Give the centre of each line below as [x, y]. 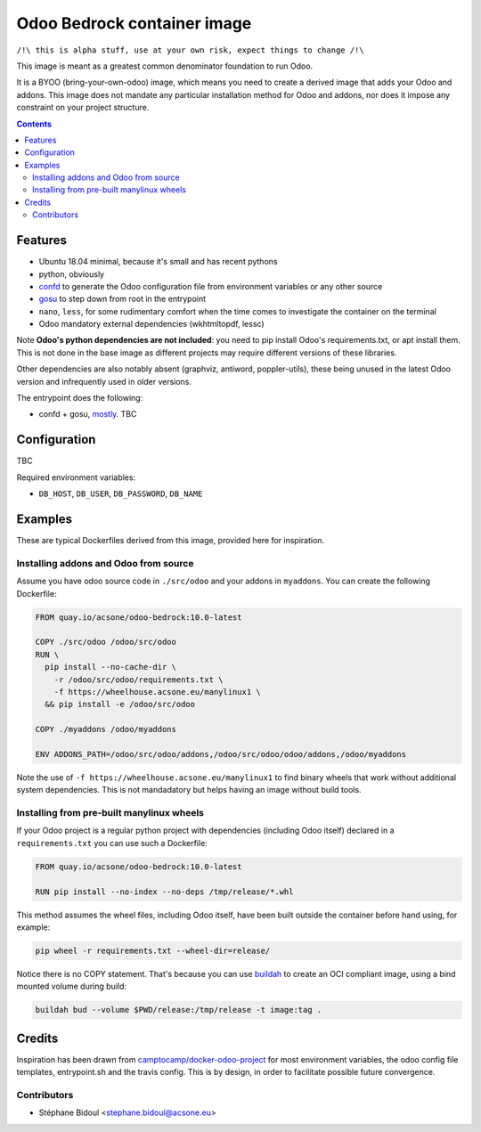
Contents [34, 124]
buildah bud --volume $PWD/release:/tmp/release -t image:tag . [179, 1010]
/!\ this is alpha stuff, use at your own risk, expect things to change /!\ [190, 50]
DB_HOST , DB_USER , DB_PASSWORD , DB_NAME [121, 493]
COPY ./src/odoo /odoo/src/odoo [106, 642]
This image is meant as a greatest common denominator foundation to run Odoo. [165, 66]
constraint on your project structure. [83, 108]
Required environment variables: [76, 477]
